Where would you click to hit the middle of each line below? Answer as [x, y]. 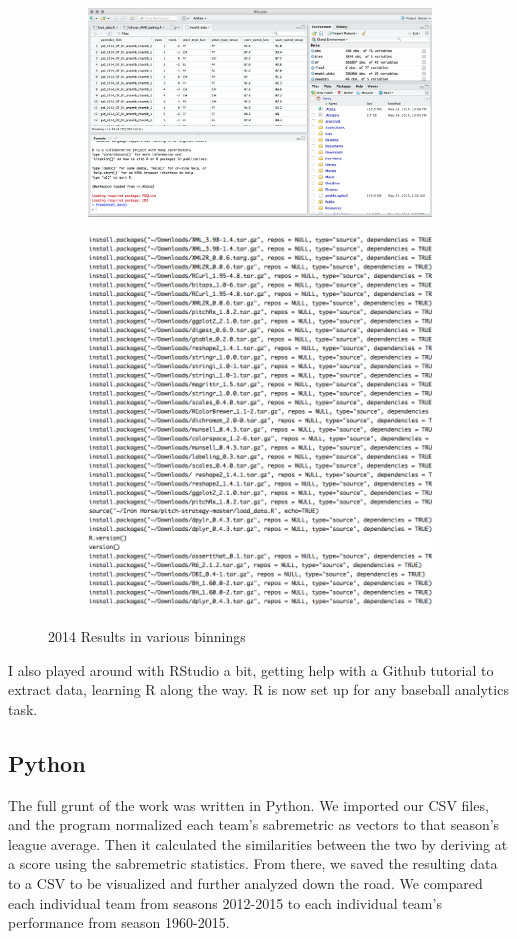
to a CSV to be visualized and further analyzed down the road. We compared [245, 883]
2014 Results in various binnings [147, 636]
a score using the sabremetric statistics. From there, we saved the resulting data [253, 863]
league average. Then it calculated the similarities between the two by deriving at [258, 843]
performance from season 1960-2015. [119, 922]
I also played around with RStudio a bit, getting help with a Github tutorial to [251, 669]
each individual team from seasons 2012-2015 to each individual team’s [225, 902]
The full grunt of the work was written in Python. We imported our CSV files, [248, 804]
